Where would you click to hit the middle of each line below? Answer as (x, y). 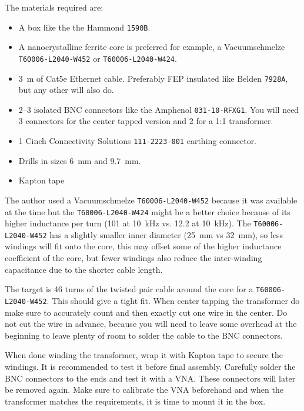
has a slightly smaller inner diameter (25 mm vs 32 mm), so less (166, 234)
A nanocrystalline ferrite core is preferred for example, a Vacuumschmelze (152, 47)
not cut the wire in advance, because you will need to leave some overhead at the (151, 324)
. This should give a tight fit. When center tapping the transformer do (173, 300)
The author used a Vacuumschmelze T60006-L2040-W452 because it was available (151, 200)
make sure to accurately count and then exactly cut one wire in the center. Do (146, 312)
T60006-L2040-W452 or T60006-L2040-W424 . (98, 58)
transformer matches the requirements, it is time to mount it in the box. (135, 401)
